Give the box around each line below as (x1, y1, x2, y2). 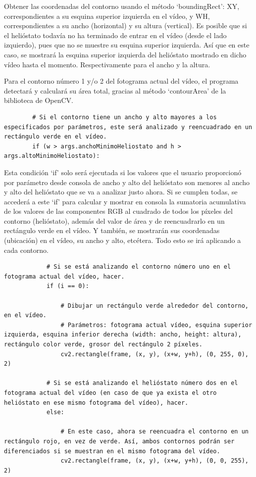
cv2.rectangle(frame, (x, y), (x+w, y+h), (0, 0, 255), (60, 457, 249, 465)
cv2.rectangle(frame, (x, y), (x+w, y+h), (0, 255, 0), (60, 350, 249, 358)
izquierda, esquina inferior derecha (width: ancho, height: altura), (4, 331, 242, 338)
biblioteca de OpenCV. (4, 95, 74, 105)
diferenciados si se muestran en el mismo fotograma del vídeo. (4, 447, 220, 455)
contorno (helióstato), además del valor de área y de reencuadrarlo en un (4, 215, 225, 226)
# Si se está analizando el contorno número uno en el (46, 263, 231, 271)
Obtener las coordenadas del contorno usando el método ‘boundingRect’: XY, (4, 1, 240, 11)
